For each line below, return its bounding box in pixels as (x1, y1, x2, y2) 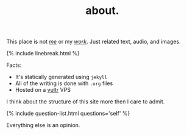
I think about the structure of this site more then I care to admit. (6, 98, 165, 105)
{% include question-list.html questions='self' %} (6, 110, 130, 117)
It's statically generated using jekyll (15, 74, 108, 81)
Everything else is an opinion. (6, 122, 80, 129)
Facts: (6, 61, 22, 69)
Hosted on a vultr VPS (15, 86, 71, 94)
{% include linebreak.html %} (6, 50, 80, 57)
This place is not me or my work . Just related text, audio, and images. (6, 38, 181, 46)
